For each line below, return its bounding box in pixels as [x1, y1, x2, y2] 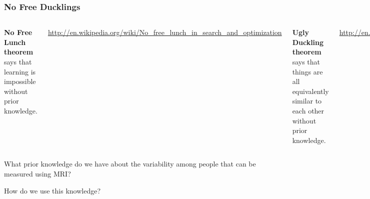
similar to [292, 95, 322, 106]
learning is [4, 66, 36, 76]
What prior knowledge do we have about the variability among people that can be [4, 158, 256, 169]
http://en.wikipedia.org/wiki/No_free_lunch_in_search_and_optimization [47, 27, 282, 37]
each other [292, 105, 324, 115]
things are [292, 66, 323, 76]
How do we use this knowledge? [4, 185, 101, 195]
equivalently [292, 85, 329, 96]
